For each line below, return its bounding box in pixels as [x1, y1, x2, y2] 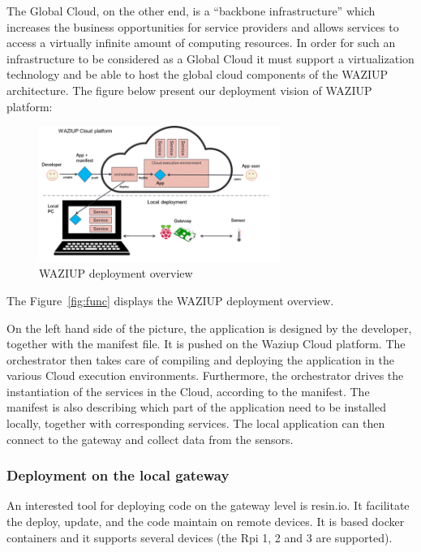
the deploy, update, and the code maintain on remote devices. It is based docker [6, 513, 405, 530]
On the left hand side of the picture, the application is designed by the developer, [6, 319, 412, 336]
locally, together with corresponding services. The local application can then [6, 415, 385, 432]
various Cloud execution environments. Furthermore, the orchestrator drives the [6, 367, 404, 384]
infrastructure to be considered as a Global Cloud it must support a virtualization [6, 50, 415, 67]
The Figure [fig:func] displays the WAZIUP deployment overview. [6, 291, 334, 308]
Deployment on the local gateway [6, 465, 230, 485]
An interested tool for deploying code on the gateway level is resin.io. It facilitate [6, 497, 410, 514]
